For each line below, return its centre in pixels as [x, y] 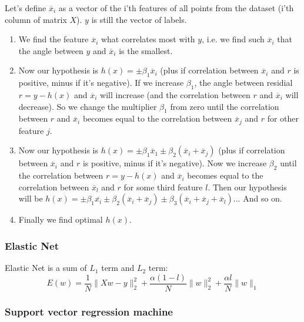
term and [118, 268]
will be [31, 198]
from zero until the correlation [225, 106]
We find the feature [54, 39]
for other [283, 118]
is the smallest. [146, 50]
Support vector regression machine [89, 311]
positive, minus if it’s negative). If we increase [101, 83]
